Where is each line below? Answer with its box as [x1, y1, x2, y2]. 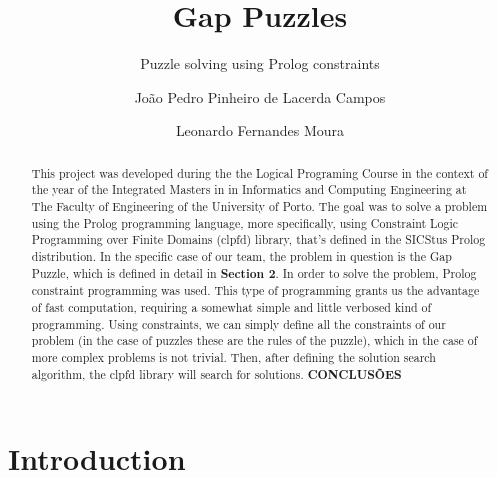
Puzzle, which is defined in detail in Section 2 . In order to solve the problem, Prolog [31, 264, 477, 282]
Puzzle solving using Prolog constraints [140, 53, 380, 74]
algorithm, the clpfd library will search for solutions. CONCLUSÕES [31, 365, 402, 383]
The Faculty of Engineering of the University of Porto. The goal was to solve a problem [31, 198, 488, 215]
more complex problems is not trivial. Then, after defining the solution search [31, 348, 436, 365]
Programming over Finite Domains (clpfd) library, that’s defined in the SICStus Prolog [31, 231, 486, 248]
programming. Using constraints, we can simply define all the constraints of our [31, 315, 446, 332]
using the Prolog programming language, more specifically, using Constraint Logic [31, 214, 459, 231]
